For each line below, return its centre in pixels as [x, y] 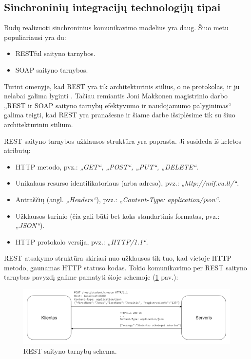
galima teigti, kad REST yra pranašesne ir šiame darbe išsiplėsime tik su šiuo [120, 115]
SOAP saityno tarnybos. [52, 69]
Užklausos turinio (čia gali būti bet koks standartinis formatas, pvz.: [117, 216]
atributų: [17, 150]
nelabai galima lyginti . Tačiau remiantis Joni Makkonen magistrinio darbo [116, 96]
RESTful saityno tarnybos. [55, 53]
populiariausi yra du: [35, 37]
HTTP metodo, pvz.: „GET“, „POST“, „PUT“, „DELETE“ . [107, 166]
